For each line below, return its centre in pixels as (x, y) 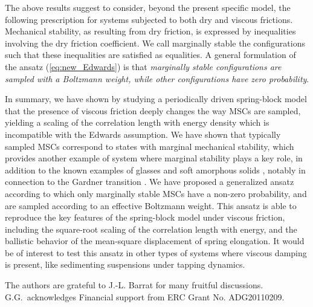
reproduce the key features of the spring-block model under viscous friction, (145, 217)
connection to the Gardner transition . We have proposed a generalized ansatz (150, 182)
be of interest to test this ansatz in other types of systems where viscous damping (156, 252)
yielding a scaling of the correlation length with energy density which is (137, 122)
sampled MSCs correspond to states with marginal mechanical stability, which (150, 146)
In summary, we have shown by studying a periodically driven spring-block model (156, 99)
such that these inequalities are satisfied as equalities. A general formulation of (150, 55)
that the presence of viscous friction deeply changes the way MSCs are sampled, (153, 110)
